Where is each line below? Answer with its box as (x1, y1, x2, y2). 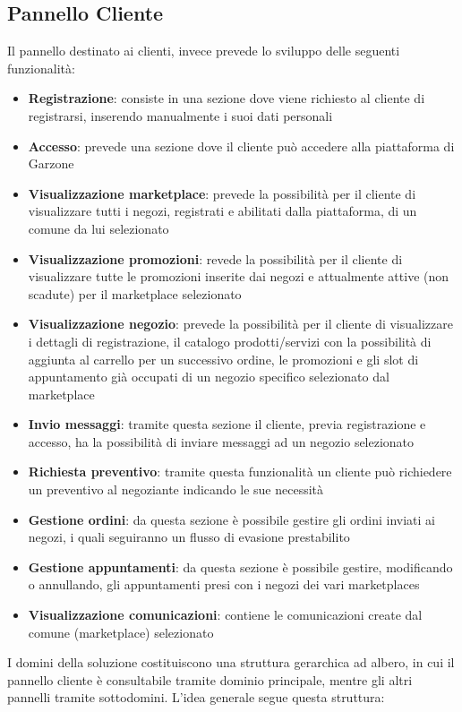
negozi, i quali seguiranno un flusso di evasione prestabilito (28, 528, 350, 546)
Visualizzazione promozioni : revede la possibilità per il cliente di (28, 249, 403, 268)
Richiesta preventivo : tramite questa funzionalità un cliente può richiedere (28, 462, 452, 481)
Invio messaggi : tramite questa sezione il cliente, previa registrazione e (28, 415, 426, 433)
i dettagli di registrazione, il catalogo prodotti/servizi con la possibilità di (28, 331, 432, 350)
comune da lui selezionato (28, 219, 169, 237)
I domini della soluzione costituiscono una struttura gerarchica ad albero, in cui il (7, 653, 455, 672)
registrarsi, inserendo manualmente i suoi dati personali (28, 106, 333, 124)
